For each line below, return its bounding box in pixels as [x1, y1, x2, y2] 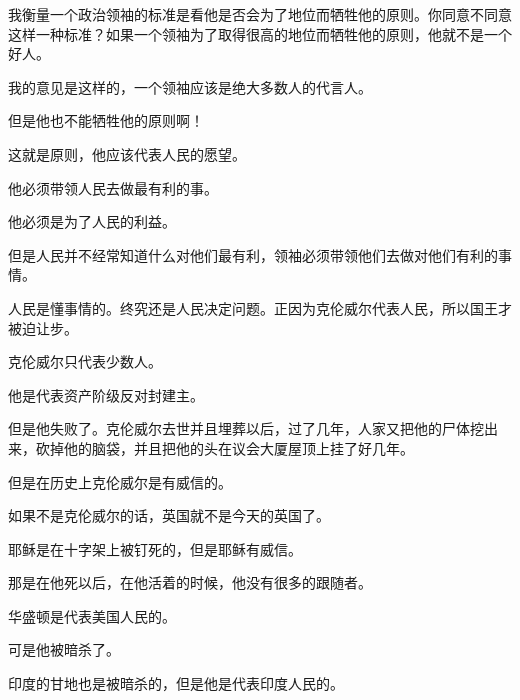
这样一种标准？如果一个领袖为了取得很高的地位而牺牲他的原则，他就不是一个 [8, 23, 512, 44]
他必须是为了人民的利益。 [8, 211, 176, 232]
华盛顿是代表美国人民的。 [8, 605, 176, 626]
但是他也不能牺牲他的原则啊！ [8, 110, 204, 131]
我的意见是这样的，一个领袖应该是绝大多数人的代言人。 [8, 76, 372, 97]
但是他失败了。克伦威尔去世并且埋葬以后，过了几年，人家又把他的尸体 [8, 418, 470, 439]
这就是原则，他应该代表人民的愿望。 [8, 143, 246, 164]
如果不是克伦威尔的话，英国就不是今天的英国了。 [8, 505, 330, 526]
